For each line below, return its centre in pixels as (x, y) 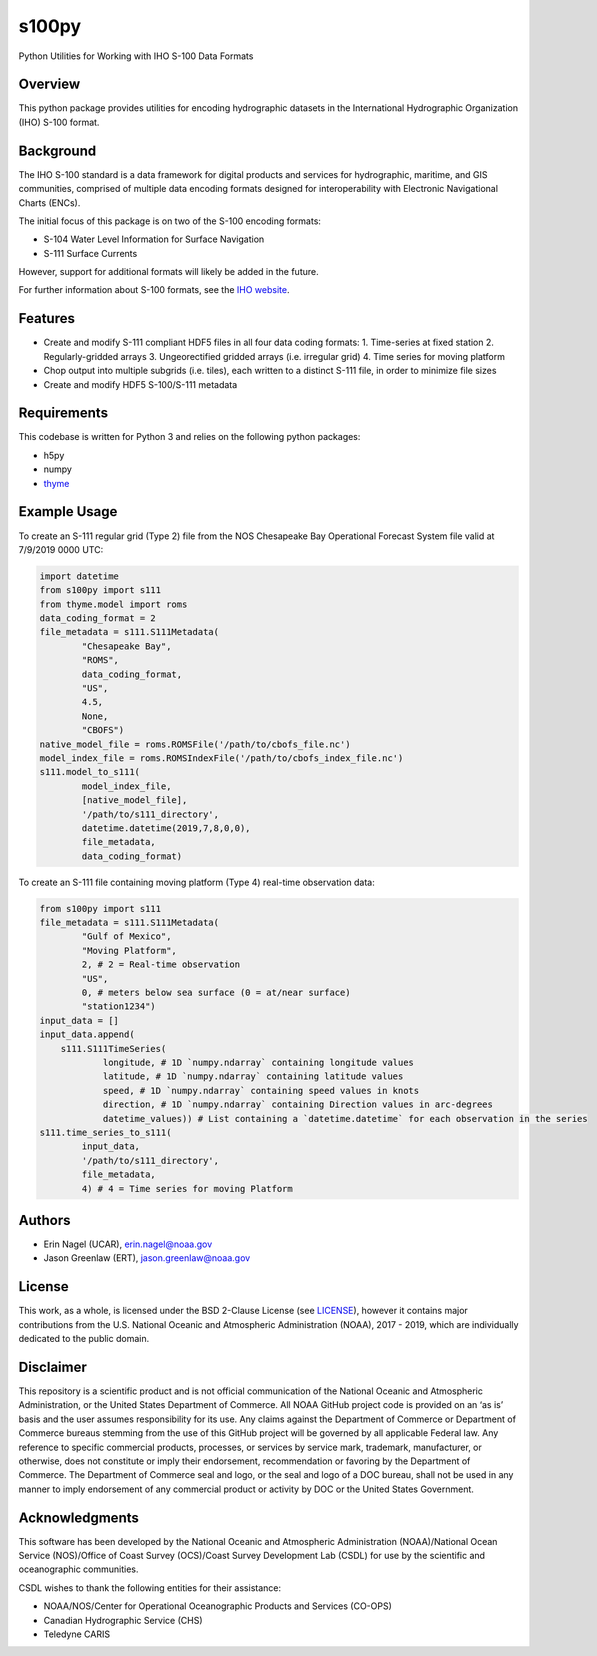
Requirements (63, 413)
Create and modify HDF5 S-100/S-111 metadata (140, 384)
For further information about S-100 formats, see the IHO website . (154, 290)
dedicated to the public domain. (84, 1339)
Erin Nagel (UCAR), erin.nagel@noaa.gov (128, 1244)
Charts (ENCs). (49, 202)
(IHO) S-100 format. (59, 122)
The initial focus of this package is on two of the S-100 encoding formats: (170, 221)
